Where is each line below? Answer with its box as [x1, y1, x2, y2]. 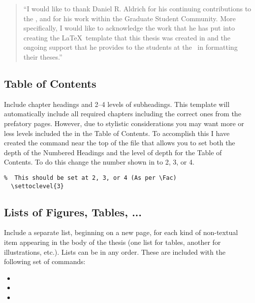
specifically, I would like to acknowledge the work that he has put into [23, 23, 235, 33]
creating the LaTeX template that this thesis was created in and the [23, 32, 230, 42]
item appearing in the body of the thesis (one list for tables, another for [4, 237, 221, 247]
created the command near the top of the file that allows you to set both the [4, 137, 235, 148]
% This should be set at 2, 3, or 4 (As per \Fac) [4, 174, 177, 181]
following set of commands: [4, 256, 86, 267]
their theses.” [23, 51, 63, 62]
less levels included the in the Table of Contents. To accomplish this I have [4, 128, 230, 138]
